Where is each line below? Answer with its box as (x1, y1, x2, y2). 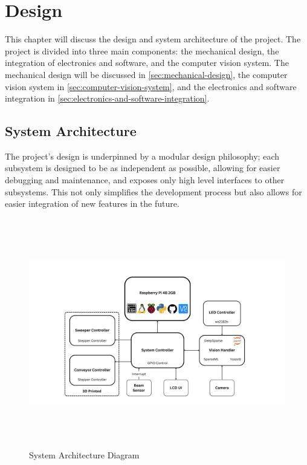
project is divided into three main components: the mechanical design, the (5, 44, 279, 57)
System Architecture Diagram (29, 449, 140, 461)
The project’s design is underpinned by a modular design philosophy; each (5, 149, 279, 162)
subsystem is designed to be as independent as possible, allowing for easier (5, 161, 280, 174)
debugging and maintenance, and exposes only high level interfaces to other (5, 174, 285, 186)
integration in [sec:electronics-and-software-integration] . (5, 92, 210, 105)
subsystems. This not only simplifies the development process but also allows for (5, 185, 302, 198)
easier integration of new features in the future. (5, 197, 179, 210)
